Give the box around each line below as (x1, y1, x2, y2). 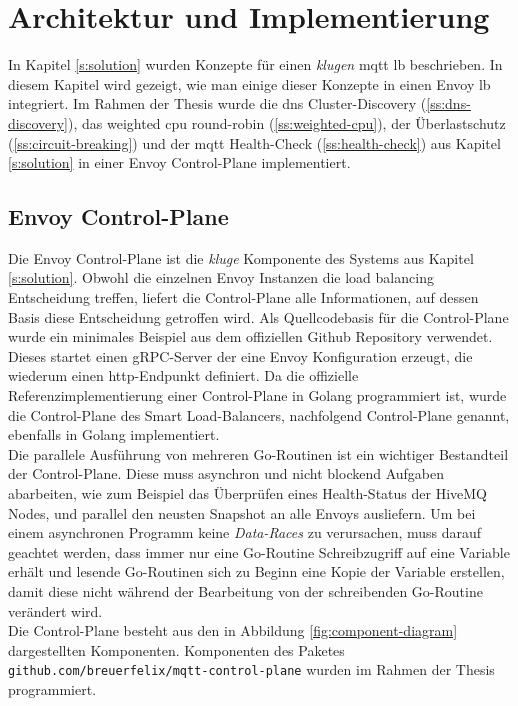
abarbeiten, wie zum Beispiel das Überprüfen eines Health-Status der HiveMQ (8, 483, 487, 504)
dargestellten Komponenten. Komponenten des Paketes (8, 639, 345, 660)
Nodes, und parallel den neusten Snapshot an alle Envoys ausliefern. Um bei (8, 502, 476, 523)
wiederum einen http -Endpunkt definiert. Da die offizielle (8, 365, 359, 386)
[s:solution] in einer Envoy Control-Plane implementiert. (8, 152, 351, 173)
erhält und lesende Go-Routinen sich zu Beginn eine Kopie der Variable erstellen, (8, 561, 505, 582)
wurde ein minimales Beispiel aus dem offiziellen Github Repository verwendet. (8, 326, 493, 347)
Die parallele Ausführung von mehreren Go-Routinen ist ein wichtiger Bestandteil (8, 443, 509, 464)
